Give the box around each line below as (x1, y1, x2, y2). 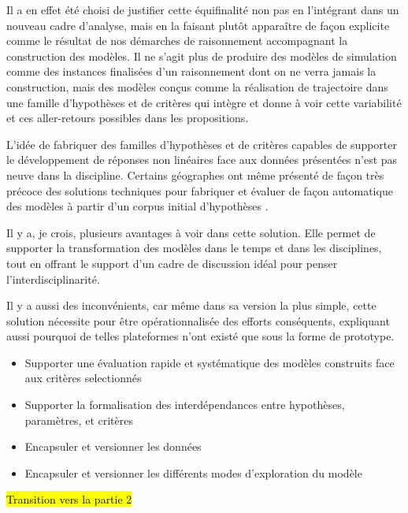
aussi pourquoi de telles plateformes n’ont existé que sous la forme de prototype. (6, 328, 395, 344)
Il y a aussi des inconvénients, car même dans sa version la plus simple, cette (6, 297, 376, 314)
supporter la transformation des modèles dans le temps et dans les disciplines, (6, 240, 382, 256)
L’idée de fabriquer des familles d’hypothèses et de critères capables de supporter (6, 136, 398, 152)
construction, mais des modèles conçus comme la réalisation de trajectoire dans (6, 78, 388, 95)
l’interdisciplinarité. (6, 270, 100, 287)
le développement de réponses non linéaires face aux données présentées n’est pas (6, 151, 398, 168)
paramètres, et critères (24, 411, 133, 428)
